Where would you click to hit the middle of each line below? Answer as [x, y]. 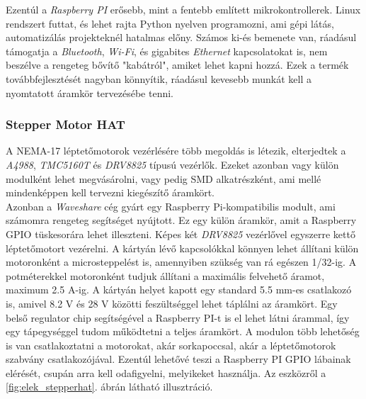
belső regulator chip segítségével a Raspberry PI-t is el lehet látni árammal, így [178, 317]
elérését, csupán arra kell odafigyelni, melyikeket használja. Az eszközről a [166, 372]
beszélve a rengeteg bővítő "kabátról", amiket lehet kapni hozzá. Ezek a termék [177, 65]
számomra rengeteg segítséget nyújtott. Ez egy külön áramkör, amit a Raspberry [181, 220]
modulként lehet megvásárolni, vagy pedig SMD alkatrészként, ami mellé [164, 178]
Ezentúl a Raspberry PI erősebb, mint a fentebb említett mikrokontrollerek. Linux [183, 9]
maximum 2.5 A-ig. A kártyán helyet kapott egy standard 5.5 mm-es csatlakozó [179, 290]
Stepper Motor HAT [65, 124]
